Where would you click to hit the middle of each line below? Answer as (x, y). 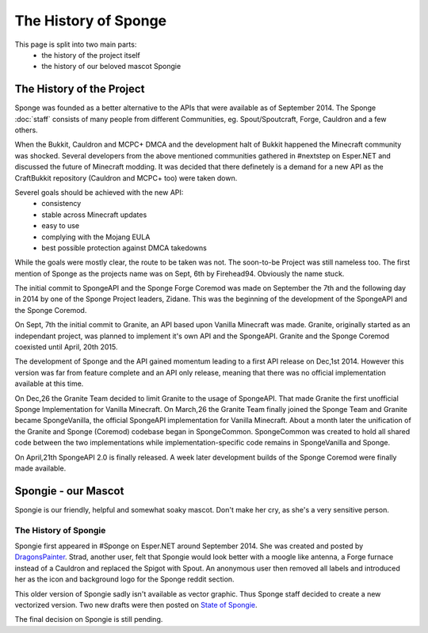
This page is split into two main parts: (76, 44)
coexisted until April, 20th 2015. (66, 347)
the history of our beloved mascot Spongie (111, 67)
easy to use (60, 226)
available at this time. (49, 383)
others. (27, 130)
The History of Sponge (91, 21)
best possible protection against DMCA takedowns (124, 248)
